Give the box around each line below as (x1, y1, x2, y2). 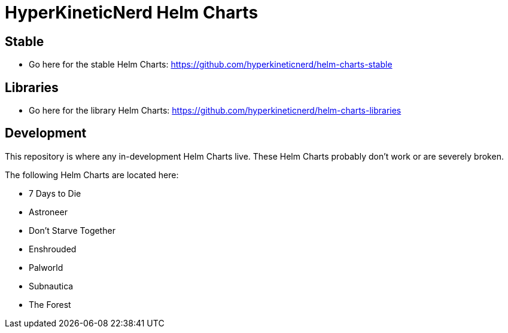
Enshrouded (29, 243, 77, 254)
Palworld (29, 262, 63, 273)
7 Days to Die (29, 188, 81, 198)
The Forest (29, 299, 71, 310)
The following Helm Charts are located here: (5, 169, 179, 180)
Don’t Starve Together (29, 225, 115, 236)
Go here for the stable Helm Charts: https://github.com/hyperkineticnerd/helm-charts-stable (29, 59, 393, 70)
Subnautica (29, 280, 74, 291)
